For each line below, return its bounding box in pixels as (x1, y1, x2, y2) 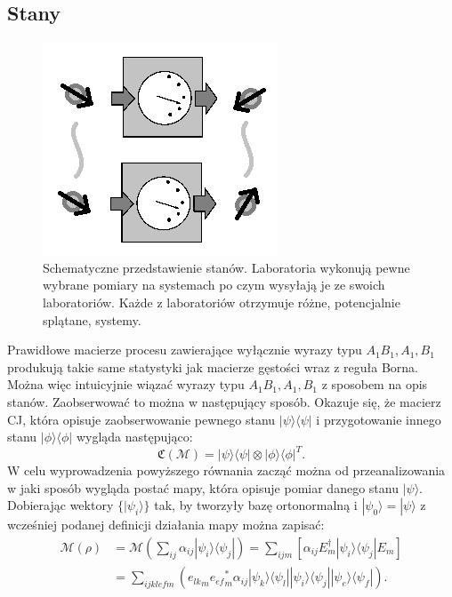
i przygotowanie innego (316, 410, 441, 428)
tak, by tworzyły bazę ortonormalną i (154, 496, 358, 514)
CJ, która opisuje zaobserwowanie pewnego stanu (7, 410, 276, 428)
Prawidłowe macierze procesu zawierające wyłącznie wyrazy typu (7, 340, 362, 359)
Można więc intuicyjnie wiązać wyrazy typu (7, 375, 245, 394)
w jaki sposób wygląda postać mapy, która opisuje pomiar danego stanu (7, 478, 399, 497)
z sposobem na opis (321, 375, 428, 394)
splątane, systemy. (43, 310, 141, 329)
